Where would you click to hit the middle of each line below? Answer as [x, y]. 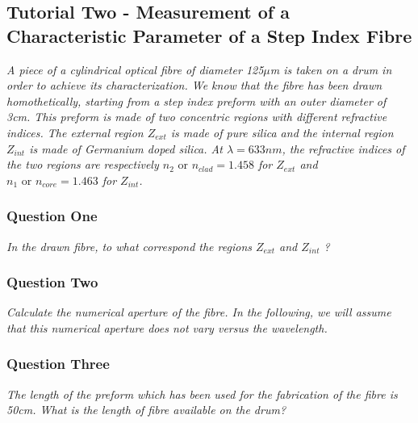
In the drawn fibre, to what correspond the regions [129, 246]
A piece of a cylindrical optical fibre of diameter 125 [135, 69]
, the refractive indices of [343, 148]
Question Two [52, 282]
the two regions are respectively [83, 164]
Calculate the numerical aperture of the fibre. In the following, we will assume [199, 312]
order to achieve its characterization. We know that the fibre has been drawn [194, 85]
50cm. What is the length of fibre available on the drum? [146, 410]
